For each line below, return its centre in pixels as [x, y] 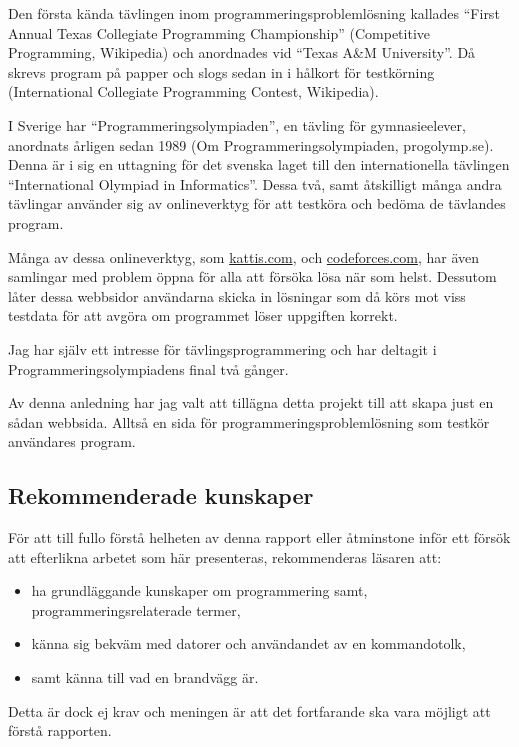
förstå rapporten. [60, 730]
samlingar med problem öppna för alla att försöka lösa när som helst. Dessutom [252, 276]
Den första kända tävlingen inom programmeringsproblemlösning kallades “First [254, 13]
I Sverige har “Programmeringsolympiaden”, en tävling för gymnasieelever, [237, 124]
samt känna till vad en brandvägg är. [145, 677]
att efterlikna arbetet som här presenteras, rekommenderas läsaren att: [225, 556]
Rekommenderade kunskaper [161, 495]
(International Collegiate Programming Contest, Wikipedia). [193, 91]
